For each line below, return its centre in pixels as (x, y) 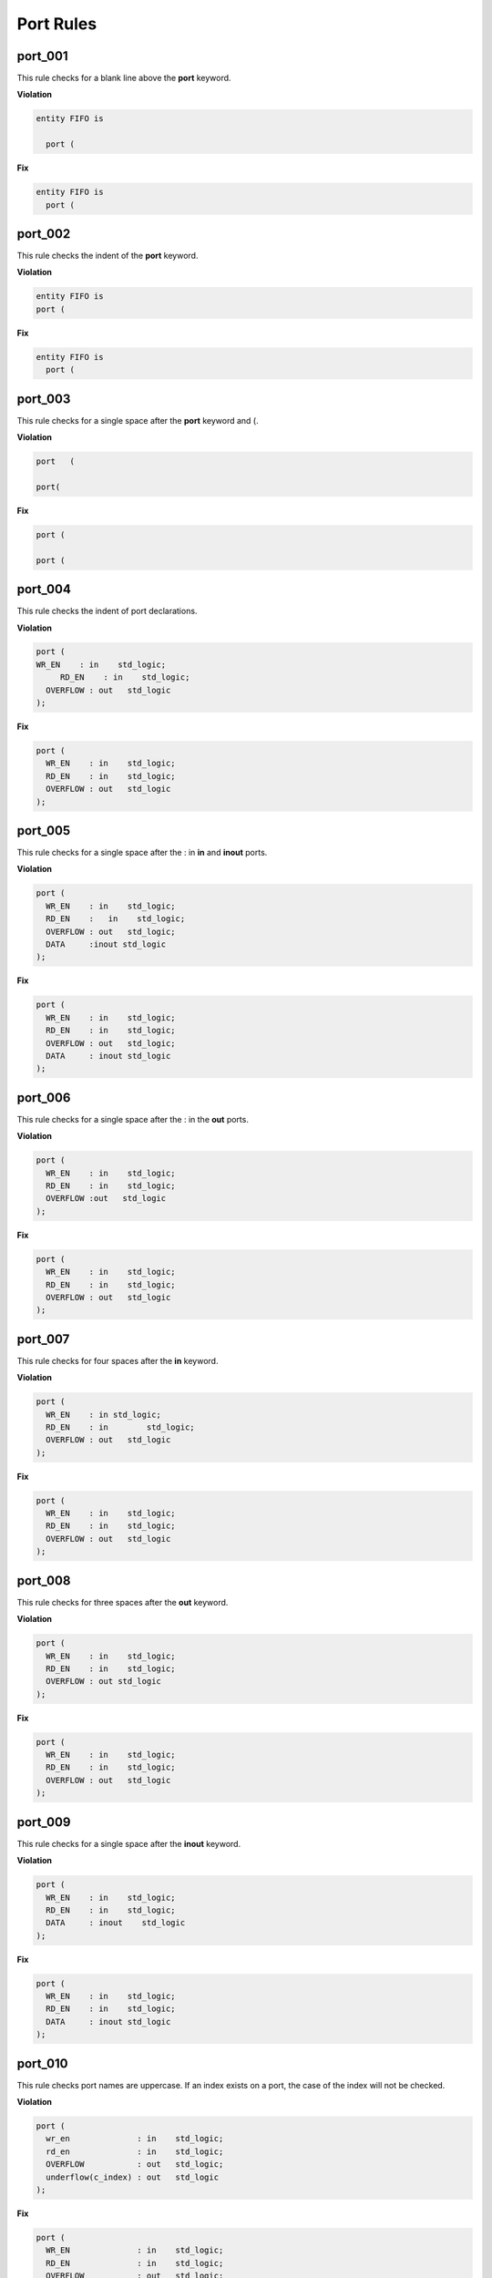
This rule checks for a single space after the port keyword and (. (138, 420)
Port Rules (57, 24)
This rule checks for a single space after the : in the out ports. (133, 1119)
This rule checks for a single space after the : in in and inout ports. (142, 853)
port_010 (42, 2063)
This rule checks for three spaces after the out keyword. (123, 1602)
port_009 (44, 1822)
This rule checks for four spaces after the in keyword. (118, 1360)
